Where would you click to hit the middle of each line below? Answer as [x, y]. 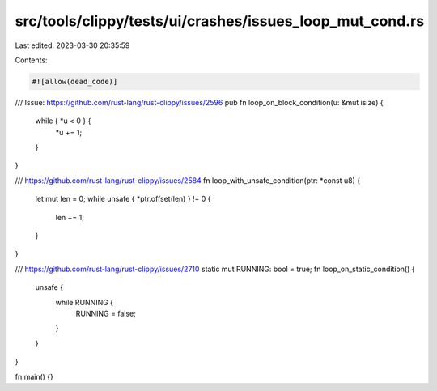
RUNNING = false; [106, 313]
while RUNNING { [84, 302]
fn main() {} [34, 376]
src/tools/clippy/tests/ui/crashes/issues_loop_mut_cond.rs [220, 21]
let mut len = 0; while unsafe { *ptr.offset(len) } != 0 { [123, 199]
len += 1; [70, 217]
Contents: [31, 60]
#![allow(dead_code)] [75, 81]
